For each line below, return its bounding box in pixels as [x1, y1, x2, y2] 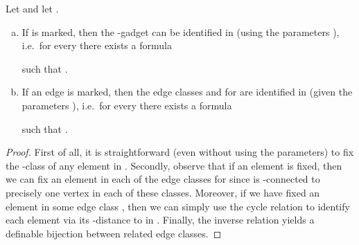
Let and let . [6, 1, 59, 15]
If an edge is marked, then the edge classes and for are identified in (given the [21, 84, 353, 99]
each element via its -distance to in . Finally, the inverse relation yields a [6, 212, 315, 227]
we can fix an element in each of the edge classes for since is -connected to [6, 172, 320, 186]
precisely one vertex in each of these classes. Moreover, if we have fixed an [6, 185, 320, 199]
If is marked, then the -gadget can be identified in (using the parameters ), [21, 24, 340, 39]
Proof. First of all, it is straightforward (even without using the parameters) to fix [6, 145, 354, 159]
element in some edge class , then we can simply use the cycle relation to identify [6, 199, 350, 213]
